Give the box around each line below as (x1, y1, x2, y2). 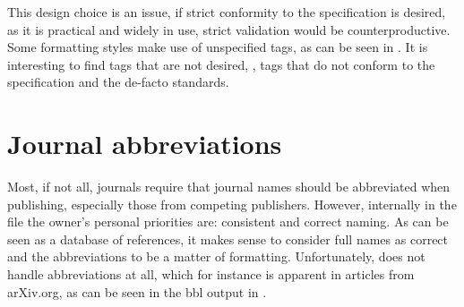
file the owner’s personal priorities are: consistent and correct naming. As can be (7, 212, 449, 231)
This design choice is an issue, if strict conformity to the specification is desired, (7, 3, 446, 21)
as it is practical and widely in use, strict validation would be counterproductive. (7, 20, 451, 38)
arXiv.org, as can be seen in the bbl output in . (7, 282, 267, 301)
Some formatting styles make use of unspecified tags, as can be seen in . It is (7, 38, 428, 56)
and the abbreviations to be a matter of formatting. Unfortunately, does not (7, 247, 425, 266)
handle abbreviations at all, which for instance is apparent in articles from (7, 265, 415, 284)
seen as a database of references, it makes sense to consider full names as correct (7, 229, 449, 248)
